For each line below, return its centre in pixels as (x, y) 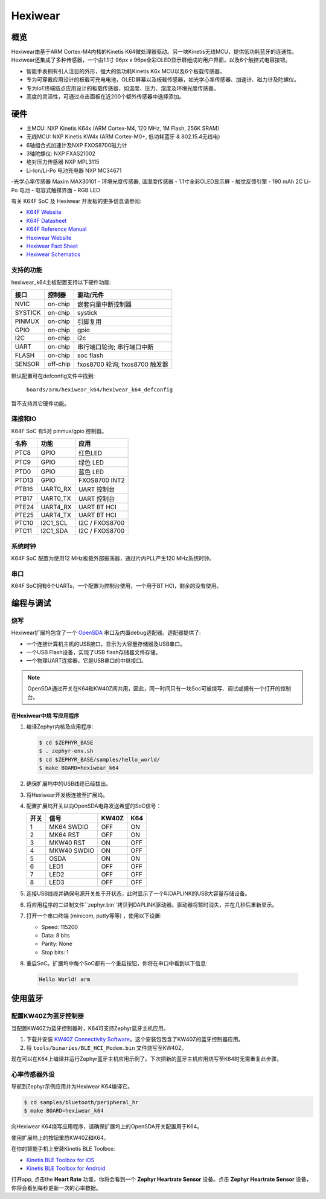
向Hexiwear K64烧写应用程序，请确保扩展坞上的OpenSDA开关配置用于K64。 (107, 1127)
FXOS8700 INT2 (102, 480)
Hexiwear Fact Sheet (52, 246)
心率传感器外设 (33, 1074)
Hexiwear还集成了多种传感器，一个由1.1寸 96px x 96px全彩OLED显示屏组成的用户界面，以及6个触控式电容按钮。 (151, 60)
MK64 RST (64, 835)
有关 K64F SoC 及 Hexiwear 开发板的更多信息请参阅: (76, 201)
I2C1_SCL (54, 523)
